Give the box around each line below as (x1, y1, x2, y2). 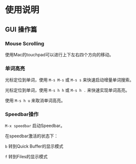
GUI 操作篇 (5, 25, 37, 33)
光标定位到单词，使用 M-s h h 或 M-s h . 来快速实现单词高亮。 (5, 87, 130, 93)
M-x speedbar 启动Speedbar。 (5, 123, 65, 129)
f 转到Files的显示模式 (5, 154, 48, 160)
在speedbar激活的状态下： (5, 133, 58, 139)
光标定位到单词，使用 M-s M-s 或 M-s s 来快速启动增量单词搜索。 (5, 77, 134, 83)
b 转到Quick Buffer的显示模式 (5, 144, 64, 149)
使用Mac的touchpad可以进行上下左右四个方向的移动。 (5, 51, 114, 57)
